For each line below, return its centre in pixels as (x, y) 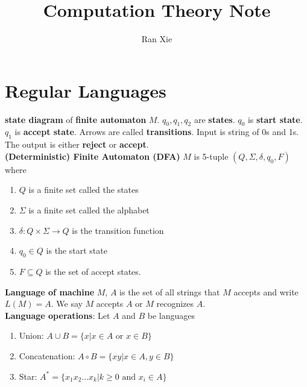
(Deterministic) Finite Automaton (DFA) (93, 156)
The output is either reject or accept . (77, 144)
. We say (67, 304)
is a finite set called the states (84, 190)
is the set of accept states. (93, 272)
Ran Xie (157, 39)
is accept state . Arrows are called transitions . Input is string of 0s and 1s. (157, 132)
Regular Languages (86, 90)
